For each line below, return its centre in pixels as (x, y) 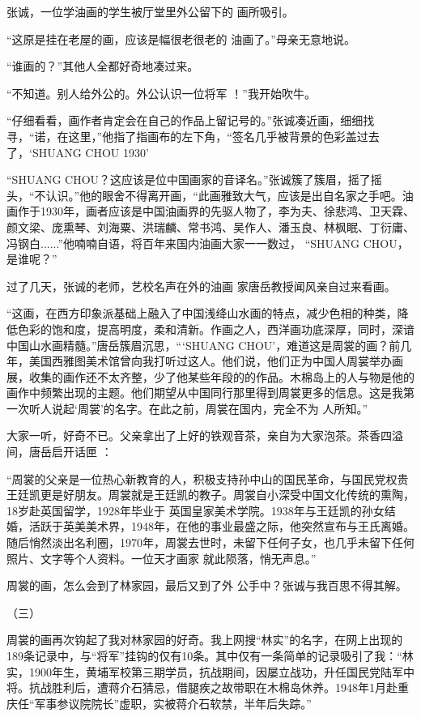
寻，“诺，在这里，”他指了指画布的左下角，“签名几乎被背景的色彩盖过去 (193, 136)
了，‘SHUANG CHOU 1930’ (78, 152)
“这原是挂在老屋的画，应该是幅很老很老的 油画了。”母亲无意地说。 (181, 38)
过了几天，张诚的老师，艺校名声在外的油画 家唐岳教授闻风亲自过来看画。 (201, 286)
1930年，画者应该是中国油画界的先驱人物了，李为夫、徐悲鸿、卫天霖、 (227, 211)
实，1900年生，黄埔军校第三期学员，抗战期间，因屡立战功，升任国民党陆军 (205, 671)
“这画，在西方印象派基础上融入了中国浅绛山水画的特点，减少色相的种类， (202, 313)
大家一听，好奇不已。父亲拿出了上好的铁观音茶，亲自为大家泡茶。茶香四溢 (205, 435)
